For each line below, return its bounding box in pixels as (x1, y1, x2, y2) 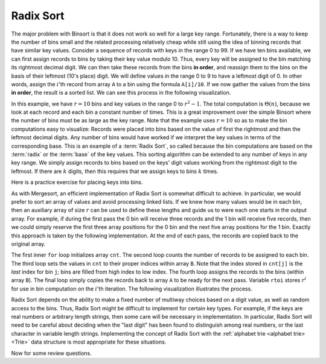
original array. (11, 240, 46, 247)
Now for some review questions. (11, 350, 92, 357)
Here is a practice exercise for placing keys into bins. (11, 178, 143, 186)
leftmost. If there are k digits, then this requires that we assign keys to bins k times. (11, 168, 219, 175)
